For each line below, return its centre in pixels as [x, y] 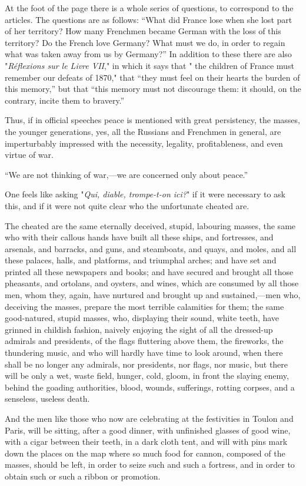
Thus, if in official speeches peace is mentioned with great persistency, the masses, [152, 120]
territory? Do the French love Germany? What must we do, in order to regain [145, 42]
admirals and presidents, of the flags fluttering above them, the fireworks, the [144, 341]
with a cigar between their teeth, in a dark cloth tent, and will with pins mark [146, 442]
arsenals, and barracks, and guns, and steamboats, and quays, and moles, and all [151, 248]
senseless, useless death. [47, 399]
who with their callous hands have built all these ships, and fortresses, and [139, 237]
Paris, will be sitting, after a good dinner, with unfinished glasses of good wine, [148, 430]
